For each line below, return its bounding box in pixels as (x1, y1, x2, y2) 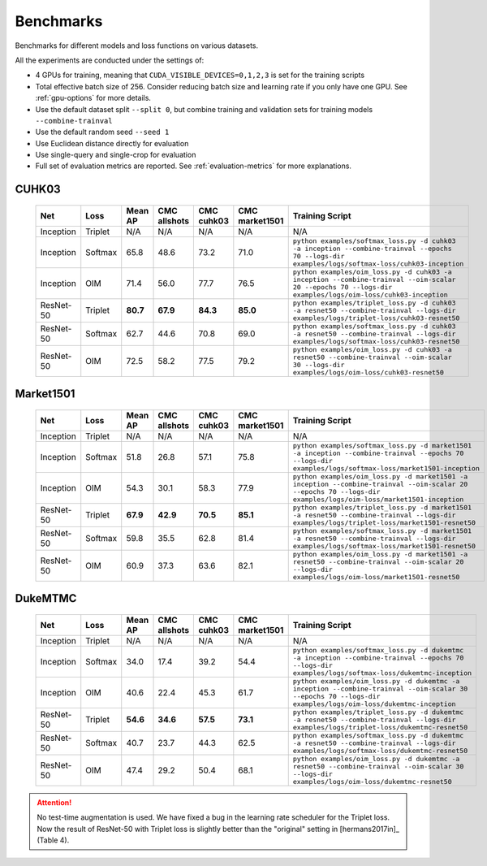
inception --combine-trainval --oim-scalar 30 (292, 684, 468, 693)
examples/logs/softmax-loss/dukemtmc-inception (292, 669, 472, 678)
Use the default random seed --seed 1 (35, 127, 170, 137)
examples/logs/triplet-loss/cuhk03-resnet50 (292, 314, 460, 323)
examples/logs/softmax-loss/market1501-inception (292, 464, 481, 473)
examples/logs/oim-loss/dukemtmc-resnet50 (292, 777, 452, 786)
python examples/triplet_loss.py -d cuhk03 (292, 298, 456, 307)
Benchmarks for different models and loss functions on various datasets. (15, 41, 259, 50)
